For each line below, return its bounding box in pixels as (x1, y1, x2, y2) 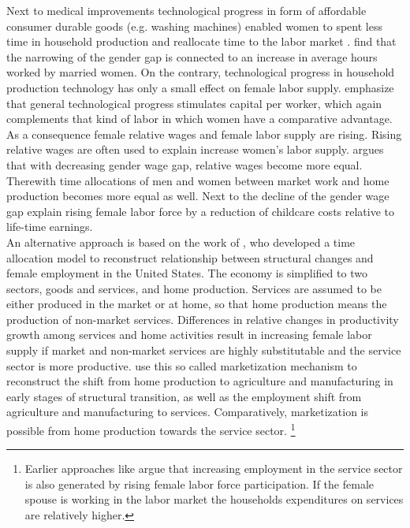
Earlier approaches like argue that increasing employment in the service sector (24, 460, 403, 477)
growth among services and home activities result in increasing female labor (6, 326, 372, 343)
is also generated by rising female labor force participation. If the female (24, 475, 374, 492)
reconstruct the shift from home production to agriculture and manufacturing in (6, 373, 393, 389)
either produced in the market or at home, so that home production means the (6, 296, 387, 312)
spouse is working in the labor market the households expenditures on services (24, 491, 404, 508)
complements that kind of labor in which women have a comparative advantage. (6, 110, 393, 127)
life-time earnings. (6, 218, 93, 235)
